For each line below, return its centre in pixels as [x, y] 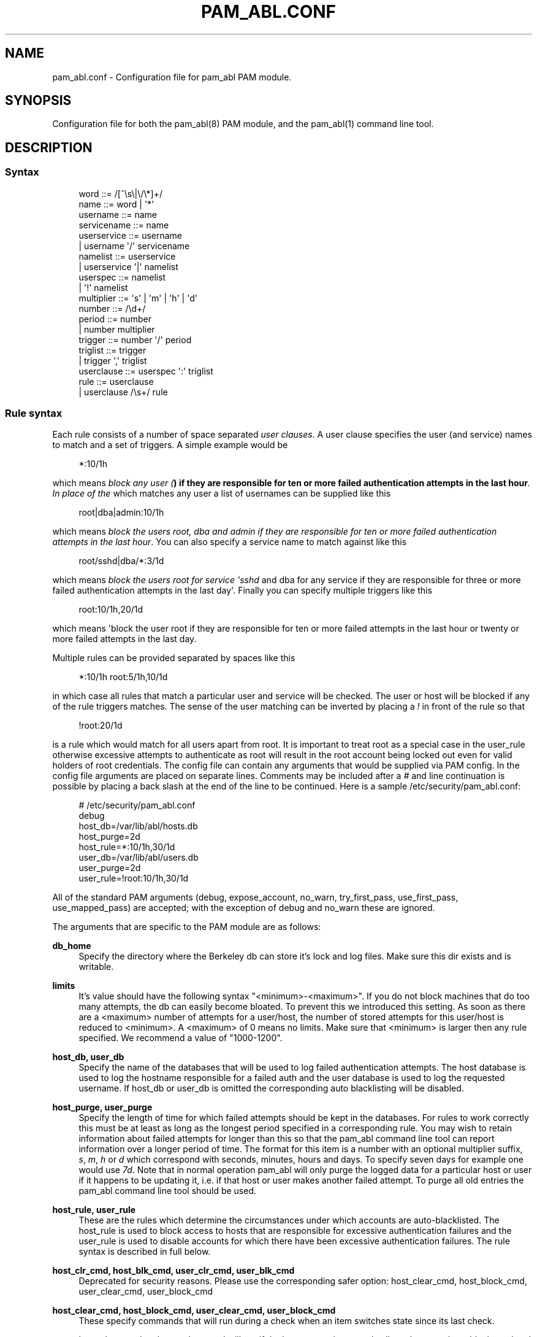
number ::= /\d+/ [112, 308]
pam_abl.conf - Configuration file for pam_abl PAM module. [172, 77]
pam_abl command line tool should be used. [167, 1191]
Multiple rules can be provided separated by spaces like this [174, 658]
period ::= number [115, 319]
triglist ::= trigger [112, 350]
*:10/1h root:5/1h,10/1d [123, 677]
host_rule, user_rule [94, 1210]
